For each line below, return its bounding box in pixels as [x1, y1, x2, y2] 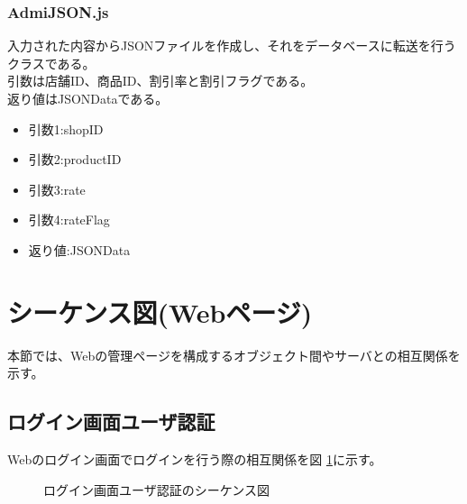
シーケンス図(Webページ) [7, 293, 313, 330]
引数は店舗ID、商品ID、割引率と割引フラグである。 [7, 71, 314, 90]
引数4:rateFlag [28, 210, 110, 229]
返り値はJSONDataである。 [7, 89, 169, 107]
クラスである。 [7, 53, 96, 72]
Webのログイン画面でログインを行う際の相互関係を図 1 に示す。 [7, 450, 382, 469]
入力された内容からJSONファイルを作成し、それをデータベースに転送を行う [7, 36, 456, 55]
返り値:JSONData [28, 240, 131, 259]
